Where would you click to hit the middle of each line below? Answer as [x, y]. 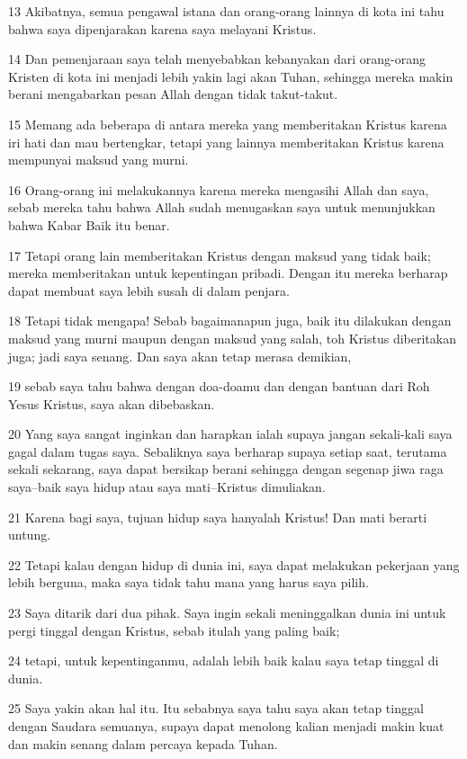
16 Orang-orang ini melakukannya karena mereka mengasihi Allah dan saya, [219, 189]
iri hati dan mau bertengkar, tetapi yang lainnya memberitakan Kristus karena [226, 142]
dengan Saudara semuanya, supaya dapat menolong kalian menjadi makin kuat [226, 726]
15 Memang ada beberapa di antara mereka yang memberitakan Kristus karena [228, 124]
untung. [30, 535]
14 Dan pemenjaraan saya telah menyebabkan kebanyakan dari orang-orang [217, 59]
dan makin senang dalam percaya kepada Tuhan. [143, 743]
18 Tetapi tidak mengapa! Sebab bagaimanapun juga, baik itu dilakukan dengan [230, 321]
